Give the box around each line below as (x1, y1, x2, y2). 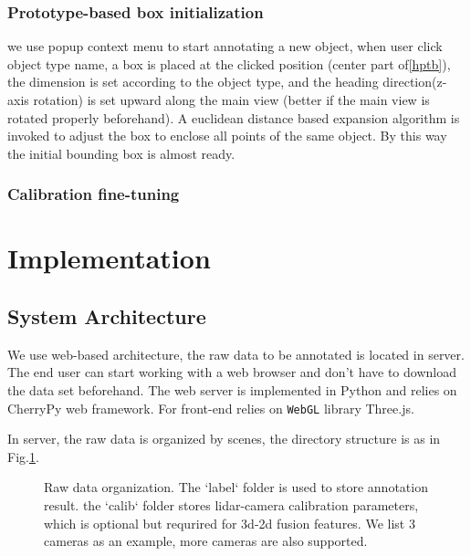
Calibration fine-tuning (7, 183, 180, 205)
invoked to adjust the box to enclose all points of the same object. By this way (7, 126, 447, 145)
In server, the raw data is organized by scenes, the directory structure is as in (7, 429, 441, 448)
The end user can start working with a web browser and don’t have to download (7, 362, 456, 382)
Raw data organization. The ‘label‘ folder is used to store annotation (44, 477, 428, 497)
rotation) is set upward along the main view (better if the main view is (33, 90, 430, 109)
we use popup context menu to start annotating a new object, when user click (7, 37, 443, 56)
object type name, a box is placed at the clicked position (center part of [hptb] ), (7, 54, 451, 73)
